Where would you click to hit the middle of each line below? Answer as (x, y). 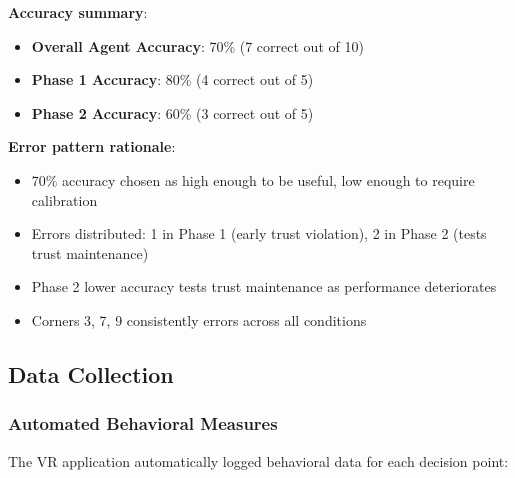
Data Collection (91, 373)
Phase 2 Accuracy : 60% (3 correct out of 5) (172, 112)
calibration (64, 199)
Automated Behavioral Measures (143, 423)
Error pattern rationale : (92, 146)
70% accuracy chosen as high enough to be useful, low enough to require (253, 179)
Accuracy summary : (78, 12)
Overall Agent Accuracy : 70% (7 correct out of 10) (197, 45)
